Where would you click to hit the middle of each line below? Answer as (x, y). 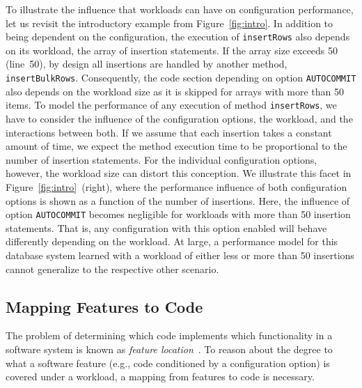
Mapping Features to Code (104, 306)
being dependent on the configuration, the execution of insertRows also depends (178, 37)
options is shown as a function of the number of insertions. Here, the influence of (178, 200)
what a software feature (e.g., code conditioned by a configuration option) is (168, 363)
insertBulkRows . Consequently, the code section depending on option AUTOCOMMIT (181, 78)
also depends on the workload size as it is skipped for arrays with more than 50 (175, 91)
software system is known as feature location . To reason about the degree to (169, 349)
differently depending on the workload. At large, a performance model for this (172, 241)
